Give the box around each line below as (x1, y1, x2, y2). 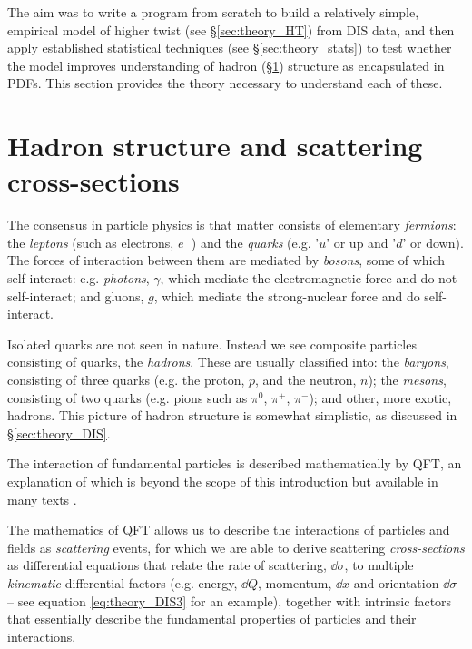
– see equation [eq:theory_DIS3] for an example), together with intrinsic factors (7, 591, 452, 610)
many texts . (7, 489, 77, 508)
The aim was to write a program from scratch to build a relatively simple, (7, 3, 419, 21)
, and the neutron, (255, 370, 357, 389)
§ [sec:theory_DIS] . (7, 423, 111, 442)
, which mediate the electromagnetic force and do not (160, 269, 457, 288)
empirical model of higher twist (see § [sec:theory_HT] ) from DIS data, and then (7, 20, 455, 39)
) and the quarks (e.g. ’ (191, 232, 320, 251)
